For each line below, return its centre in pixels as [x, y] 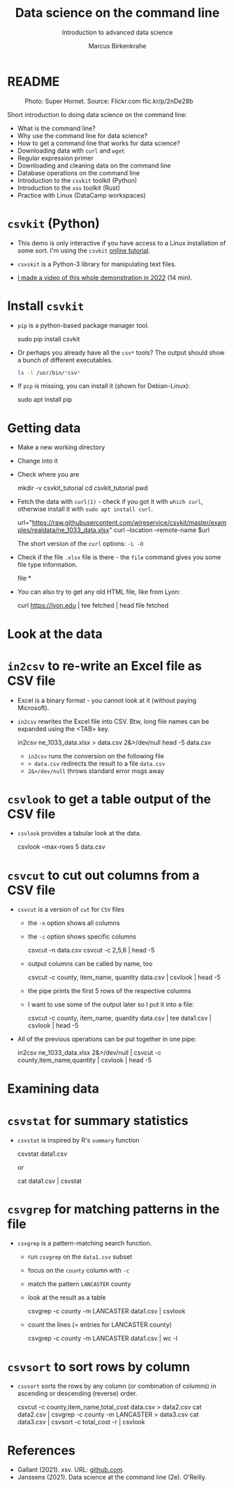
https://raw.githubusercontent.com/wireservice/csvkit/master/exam [129, 523]
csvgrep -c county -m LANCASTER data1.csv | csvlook [107, 1311]
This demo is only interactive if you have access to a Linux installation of [122, 243]
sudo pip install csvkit [49, 339]
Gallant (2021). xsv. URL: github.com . [71, 1470]
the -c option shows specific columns [82, 936]
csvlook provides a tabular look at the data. [79, 833]
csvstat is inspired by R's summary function [78, 1140]
